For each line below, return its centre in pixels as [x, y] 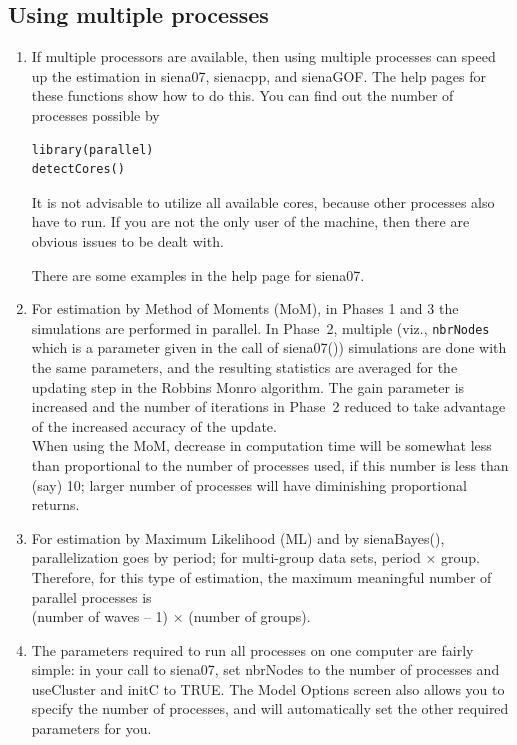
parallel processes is [91, 596]
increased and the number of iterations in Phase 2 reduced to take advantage [268, 406]
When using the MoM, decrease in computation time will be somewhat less [261, 445]
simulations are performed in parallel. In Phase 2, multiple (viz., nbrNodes [260, 327]
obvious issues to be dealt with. [127, 240]
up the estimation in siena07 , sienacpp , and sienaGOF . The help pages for [259, 75]
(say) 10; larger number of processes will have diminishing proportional [249, 484]
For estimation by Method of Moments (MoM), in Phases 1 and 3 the [245, 308]
